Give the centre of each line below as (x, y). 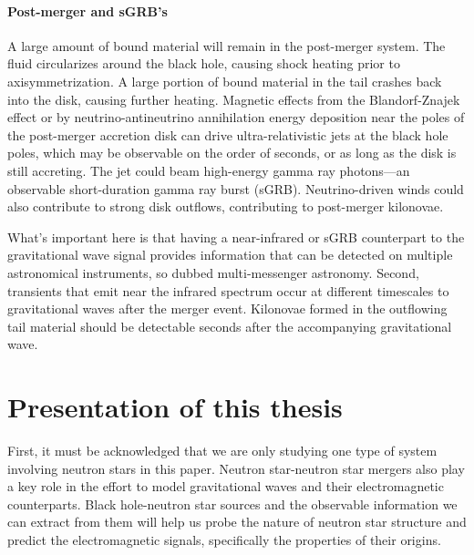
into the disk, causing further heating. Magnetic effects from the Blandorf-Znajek (234, 99)
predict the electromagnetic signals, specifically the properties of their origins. (224, 539)
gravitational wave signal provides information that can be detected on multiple (230, 255)
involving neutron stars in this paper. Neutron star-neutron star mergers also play (236, 468)
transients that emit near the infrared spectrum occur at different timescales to (228, 290)
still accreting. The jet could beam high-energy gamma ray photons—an (209, 170)
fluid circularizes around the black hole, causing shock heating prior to (204, 63)
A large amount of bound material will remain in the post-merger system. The (227, 45)
